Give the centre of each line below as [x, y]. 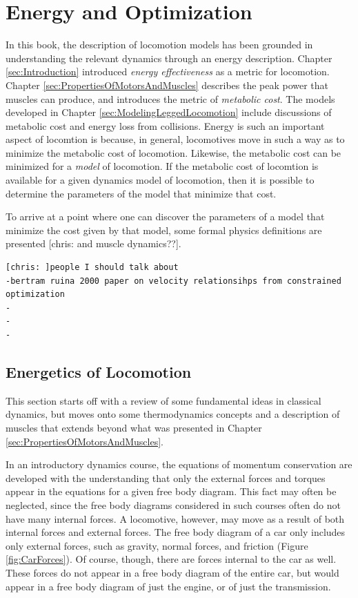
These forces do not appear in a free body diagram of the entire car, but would [172, 572]
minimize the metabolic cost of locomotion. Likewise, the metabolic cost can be [173, 152]
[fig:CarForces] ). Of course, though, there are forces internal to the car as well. [171, 559]
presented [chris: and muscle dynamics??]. [93, 243]
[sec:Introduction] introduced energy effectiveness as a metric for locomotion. [168, 71]
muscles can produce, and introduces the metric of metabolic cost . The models [170, 98]
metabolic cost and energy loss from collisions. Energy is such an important [165, 125]
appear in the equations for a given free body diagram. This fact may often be [171, 491]
